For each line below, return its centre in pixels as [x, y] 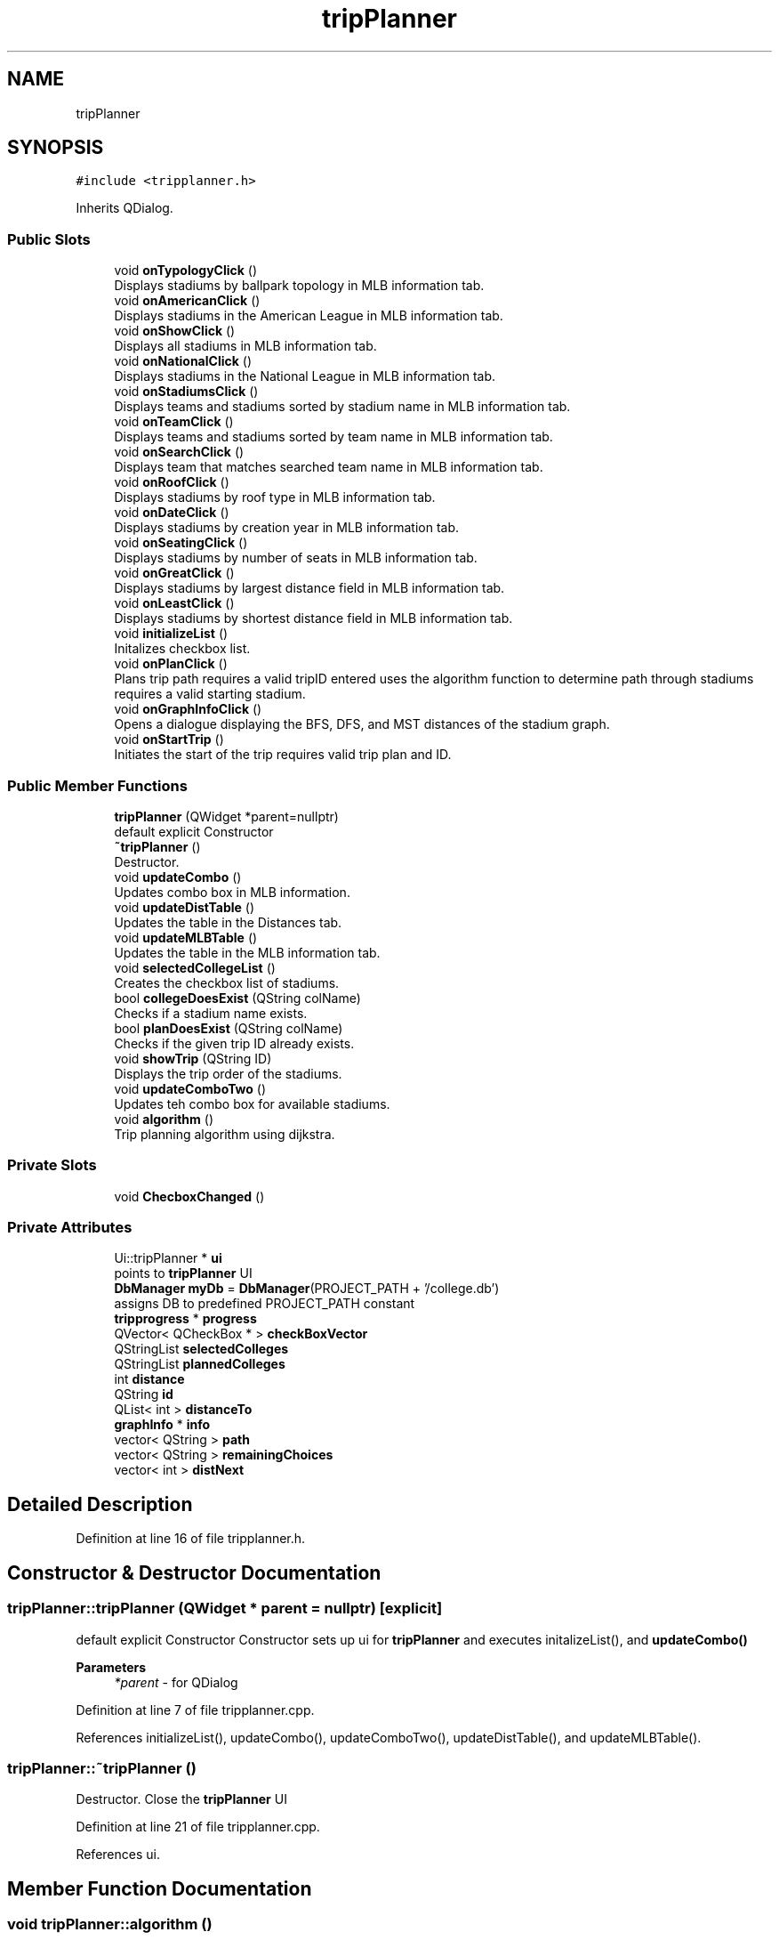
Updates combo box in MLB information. [232, 892]
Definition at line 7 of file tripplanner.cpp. [195, 1710]
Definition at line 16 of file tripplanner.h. [191, 1539]
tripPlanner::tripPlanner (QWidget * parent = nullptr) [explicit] [225, 1609]
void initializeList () [171, 634]
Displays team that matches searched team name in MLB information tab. [329, 467]
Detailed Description [100, 1504]
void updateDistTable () [185, 907]
